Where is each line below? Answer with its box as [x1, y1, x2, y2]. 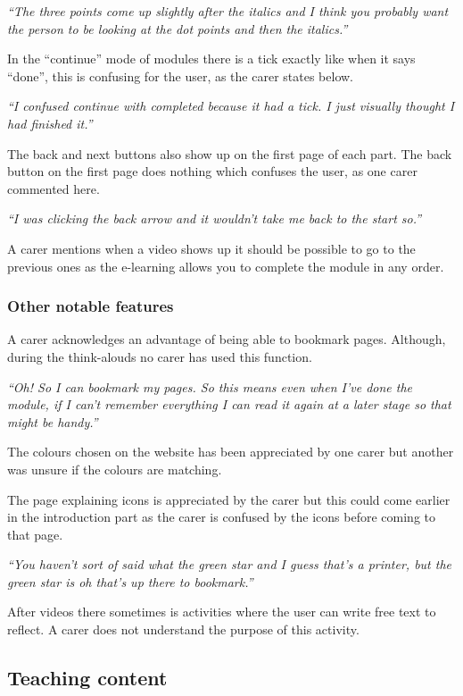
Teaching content [7, 664, 168, 692]
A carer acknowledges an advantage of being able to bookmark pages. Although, [7, 330, 446, 348]
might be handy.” [7, 412, 98, 431]
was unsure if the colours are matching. [7, 459, 222, 478]
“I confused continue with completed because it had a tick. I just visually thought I [7, 96, 455, 115]
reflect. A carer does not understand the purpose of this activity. [7, 620, 360, 639]
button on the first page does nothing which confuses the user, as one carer [7, 162, 418, 180]
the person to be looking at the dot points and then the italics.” [7, 19, 348, 38]
